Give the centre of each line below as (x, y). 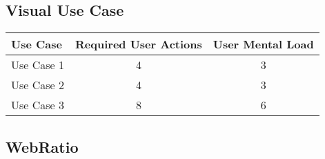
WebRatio (42, 146)
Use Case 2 (38, 85)
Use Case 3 (38, 105)
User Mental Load (263, 44)
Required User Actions (139, 44)
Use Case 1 (38, 65)
